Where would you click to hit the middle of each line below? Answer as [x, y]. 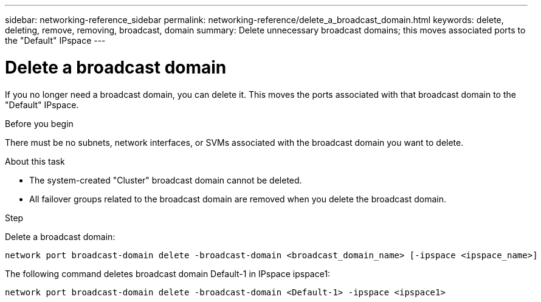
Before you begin [39, 123]
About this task [35, 161]
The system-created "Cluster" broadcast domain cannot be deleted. [166, 180]
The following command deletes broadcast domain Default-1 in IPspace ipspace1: [168, 273]
